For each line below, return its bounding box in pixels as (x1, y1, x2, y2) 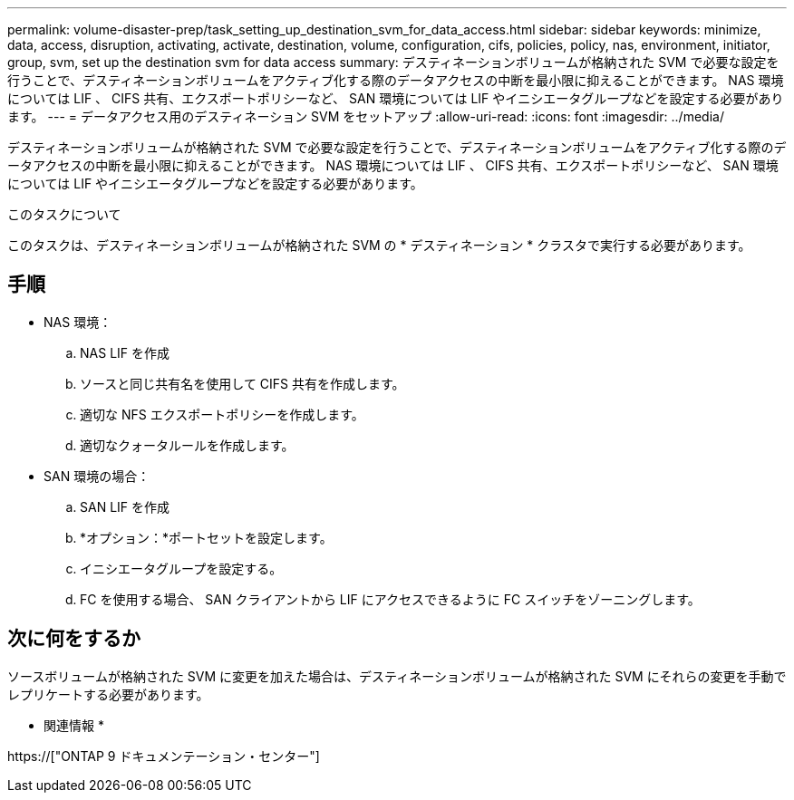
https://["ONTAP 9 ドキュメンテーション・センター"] (7, 747, 320, 764)
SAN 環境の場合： (44, 467, 150, 484)
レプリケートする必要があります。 (7, 686, 209, 702)
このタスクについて (7, 207, 121, 222)
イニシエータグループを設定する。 (80, 560, 283, 576)
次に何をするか (7, 627, 140, 651)
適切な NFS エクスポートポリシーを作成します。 (80, 406, 364, 422)
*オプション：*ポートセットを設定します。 (80, 529, 333, 545)
